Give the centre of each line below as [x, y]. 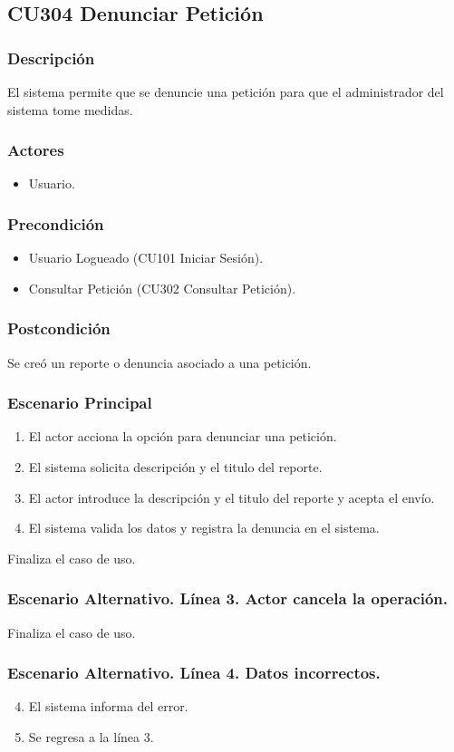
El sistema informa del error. [108, 706]
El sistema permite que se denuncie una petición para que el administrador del [226, 92]
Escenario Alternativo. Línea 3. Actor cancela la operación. [228, 598]
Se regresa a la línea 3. [91, 737]
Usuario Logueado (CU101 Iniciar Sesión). [146, 258]
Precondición [56, 223]
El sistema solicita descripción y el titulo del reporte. [175, 467]
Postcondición [59, 328]
